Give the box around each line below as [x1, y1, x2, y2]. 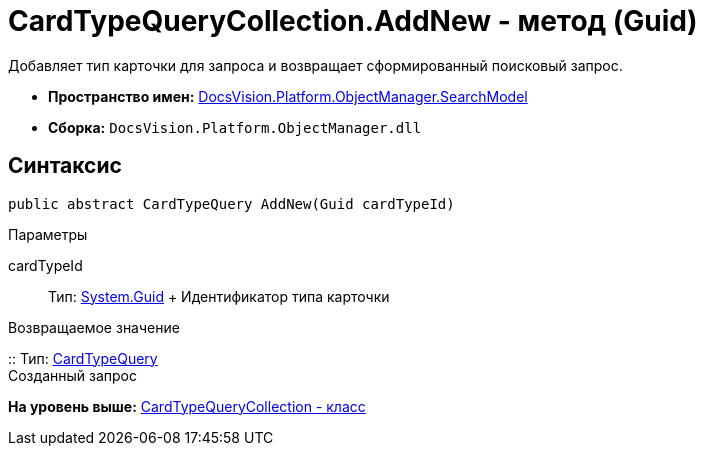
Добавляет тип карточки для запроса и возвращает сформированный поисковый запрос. [8, 56, 623, 74]
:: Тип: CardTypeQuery [8, 349, 158, 367]
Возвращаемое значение [8, 318, 180, 336]
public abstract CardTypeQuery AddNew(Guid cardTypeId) [8, 195, 455, 212]
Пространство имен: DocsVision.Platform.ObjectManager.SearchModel [48, 87, 528, 105]
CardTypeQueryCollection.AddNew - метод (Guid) [8, 4, 698, 38]
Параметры [8, 225, 88, 243]
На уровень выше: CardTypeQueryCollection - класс [8, 397, 366, 415]
